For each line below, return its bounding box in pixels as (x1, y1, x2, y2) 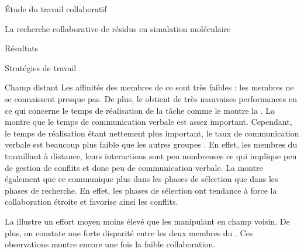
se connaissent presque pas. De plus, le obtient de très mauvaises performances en (5, 92, 297, 104)
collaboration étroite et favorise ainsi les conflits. (5, 195, 178, 208)
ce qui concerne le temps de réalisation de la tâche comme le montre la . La (5, 104, 275, 116)
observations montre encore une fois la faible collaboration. (5, 238, 216, 250)
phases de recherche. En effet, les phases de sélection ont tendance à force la (5, 184, 277, 196)
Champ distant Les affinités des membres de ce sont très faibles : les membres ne (5, 81, 294, 93)
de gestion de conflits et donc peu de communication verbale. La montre (5, 161, 263, 173)
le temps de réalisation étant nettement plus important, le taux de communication (5, 127, 299, 139)
